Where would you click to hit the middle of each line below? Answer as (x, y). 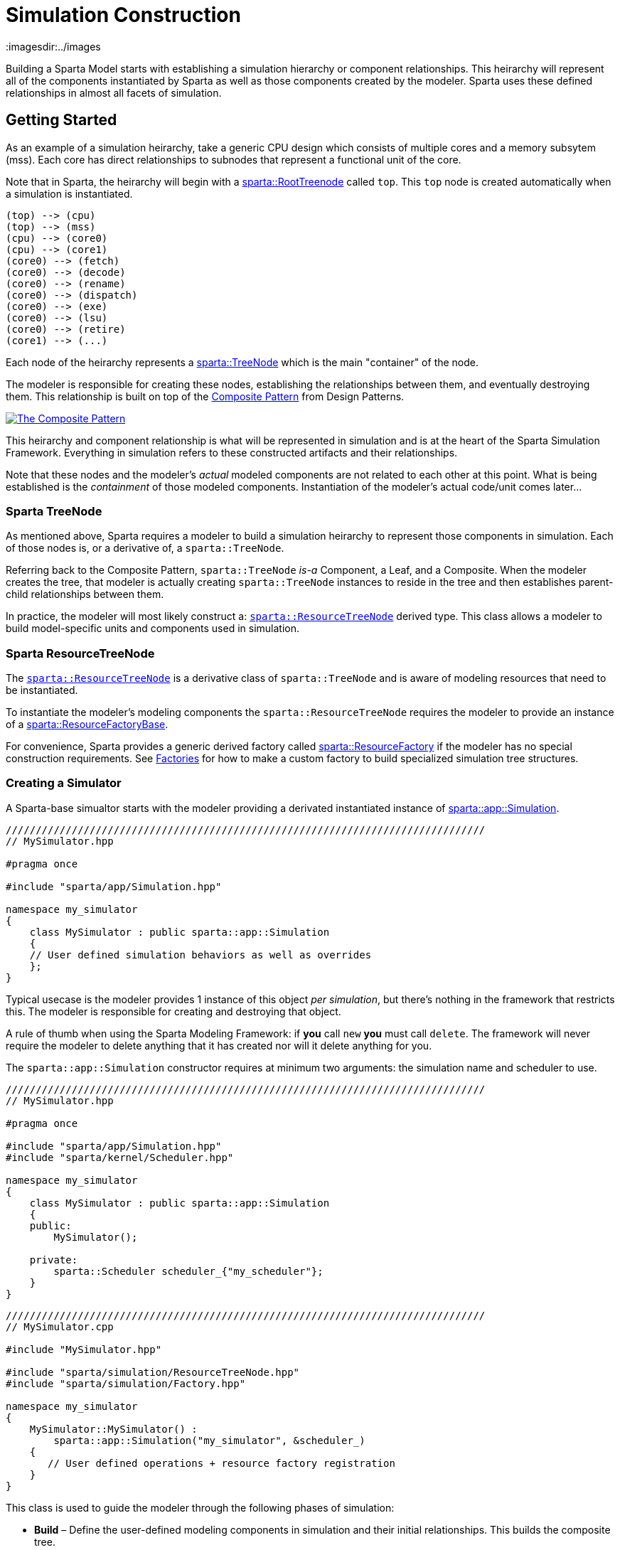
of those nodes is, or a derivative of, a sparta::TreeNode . (145, 548)
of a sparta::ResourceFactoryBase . (87, 725)
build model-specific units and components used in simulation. (153, 629)
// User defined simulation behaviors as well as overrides (201, 955)
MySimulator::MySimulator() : (113, 1429)
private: (54, 1260)
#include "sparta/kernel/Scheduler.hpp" (120, 1157)
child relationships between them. (85, 594)
